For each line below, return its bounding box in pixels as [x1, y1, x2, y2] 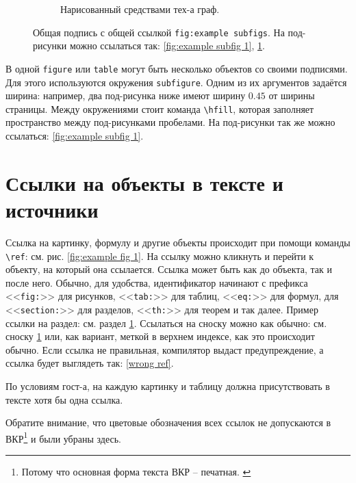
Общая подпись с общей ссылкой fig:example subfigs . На [33, 25, 285, 39]
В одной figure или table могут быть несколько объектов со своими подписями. [5, 61, 348, 75]
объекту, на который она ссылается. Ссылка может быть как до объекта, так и [5, 262, 332, 276]
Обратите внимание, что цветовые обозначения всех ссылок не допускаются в [5, 415, 331, 430]
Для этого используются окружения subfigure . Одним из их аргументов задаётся [5, 75, 347, 89]
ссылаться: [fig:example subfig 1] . [5, 129, 144, 142]
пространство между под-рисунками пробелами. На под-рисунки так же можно [5, 115, 335, 129]
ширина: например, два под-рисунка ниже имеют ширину [5, 88, 246, 103]
